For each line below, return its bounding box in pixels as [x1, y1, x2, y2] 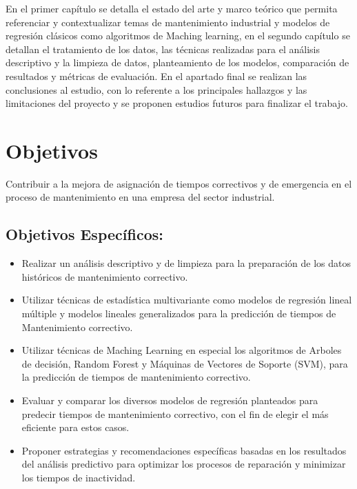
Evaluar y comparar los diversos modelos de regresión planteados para [21, 393, 318, 408]
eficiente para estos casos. [21, 420, 130, 435]
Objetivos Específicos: [6, 223, 163, 245]
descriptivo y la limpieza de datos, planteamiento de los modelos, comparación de [6, 55, 349, 70]
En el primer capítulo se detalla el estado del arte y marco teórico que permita [6, 1, 338, 15]
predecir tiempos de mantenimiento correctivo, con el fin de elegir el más [21, 406, 329, 421]
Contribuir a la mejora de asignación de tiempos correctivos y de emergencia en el [6, 176, 352, 190]
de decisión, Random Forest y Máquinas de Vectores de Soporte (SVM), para [21, 356, 348, 370]
